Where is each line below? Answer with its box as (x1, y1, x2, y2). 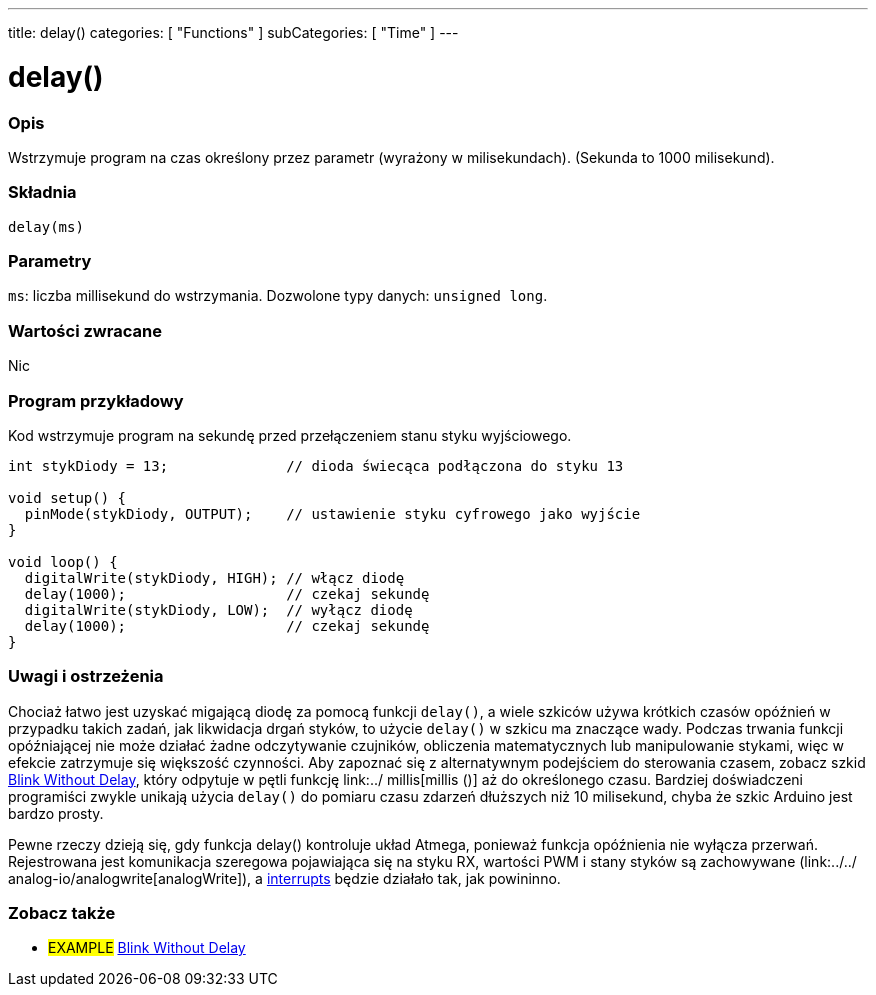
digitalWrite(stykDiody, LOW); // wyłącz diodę (24, 601, 413, 618)
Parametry (8, 251, 92, 271)
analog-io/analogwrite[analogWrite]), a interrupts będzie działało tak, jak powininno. (8, 869, 561, 887)
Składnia (8, 182, 77, 203)
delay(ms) (8, 218, 84, 235)
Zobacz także (8, 903, 116, 923)
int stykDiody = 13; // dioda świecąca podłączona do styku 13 (8, 457, 624, 474)
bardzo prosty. (8, 804, 104, 822)
